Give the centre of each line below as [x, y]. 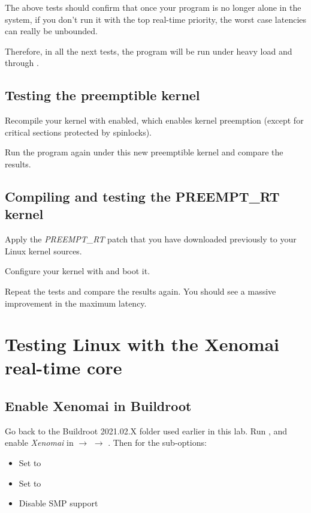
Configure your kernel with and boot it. [78, 271]
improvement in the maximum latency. [76, 303]
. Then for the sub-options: [157, 442]
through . [22, 63]
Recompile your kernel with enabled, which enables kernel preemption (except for [154, 120]
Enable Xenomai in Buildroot [98, 406]
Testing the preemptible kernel [102, 95]
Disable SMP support [58, 503]
